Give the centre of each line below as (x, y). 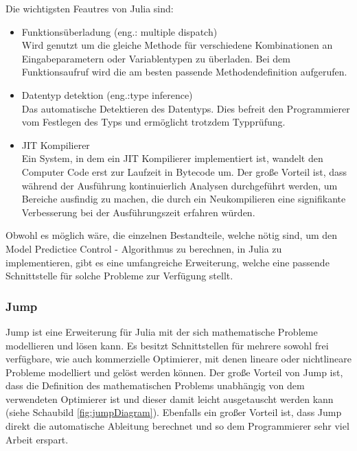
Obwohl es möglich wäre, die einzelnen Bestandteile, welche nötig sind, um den (172, 235)
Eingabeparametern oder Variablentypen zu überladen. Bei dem (156, 58)
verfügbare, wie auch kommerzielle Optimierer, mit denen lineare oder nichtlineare (178, 359)
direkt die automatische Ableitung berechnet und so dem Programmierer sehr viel (177, 426)
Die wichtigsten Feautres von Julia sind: (90, 8)
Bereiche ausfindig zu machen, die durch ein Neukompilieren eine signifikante (184, 199)
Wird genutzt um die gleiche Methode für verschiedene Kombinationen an (177, 45)
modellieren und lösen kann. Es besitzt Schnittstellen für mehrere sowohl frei (167, 345)
